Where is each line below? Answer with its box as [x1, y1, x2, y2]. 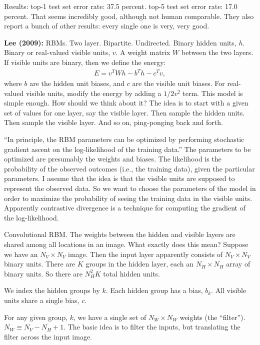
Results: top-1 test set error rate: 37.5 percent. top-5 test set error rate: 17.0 [4, 1, 237, 11]
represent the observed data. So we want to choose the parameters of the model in [4, 183, 256, 193]
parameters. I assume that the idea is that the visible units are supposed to [4, 173, 235, 183]
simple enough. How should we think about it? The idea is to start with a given [4, 97, 248, 108]
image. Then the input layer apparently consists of [68, 248, 223, 259]
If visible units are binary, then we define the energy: [4, 56, 166, 67]
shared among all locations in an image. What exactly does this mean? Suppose [4, 239, 248, 249]
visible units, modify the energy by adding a [25, 87, 161, 98]
